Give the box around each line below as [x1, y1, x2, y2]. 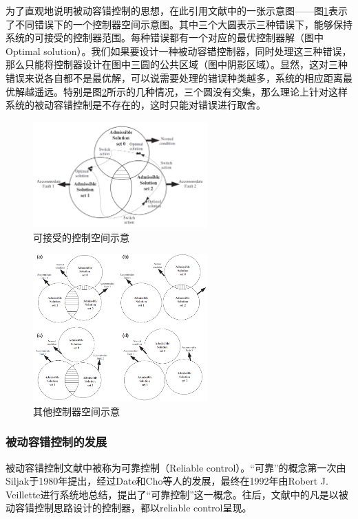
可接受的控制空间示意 [33, 230, 129, 244]
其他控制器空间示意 [33, 404, 120, 418]
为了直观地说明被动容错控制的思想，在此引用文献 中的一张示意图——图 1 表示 [6, 3, 348, 17]
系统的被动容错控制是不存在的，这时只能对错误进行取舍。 [6, 98, 266, 112]
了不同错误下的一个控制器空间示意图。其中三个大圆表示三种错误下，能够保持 [6, 16, 352, 31]
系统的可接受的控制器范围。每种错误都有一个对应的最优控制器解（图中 [6, 30, 324, 45]
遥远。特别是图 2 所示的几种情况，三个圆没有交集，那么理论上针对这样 [34, 84, 348, 98]
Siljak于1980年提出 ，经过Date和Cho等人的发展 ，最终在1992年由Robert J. [6, 474, 328, 488]
